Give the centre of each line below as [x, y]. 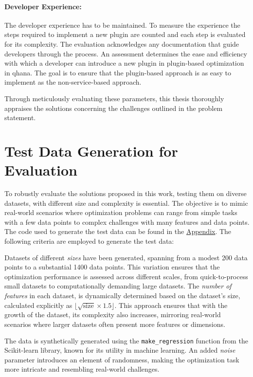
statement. [20, 117]
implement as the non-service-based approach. [73, 82]
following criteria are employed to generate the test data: [89, 241]
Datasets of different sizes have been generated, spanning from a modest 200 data [126, 257]
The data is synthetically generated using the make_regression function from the [126, 340]
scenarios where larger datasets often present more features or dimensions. [115, 324]
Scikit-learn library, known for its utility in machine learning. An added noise [120, 350]
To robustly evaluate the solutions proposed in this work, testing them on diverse [126, 193]
